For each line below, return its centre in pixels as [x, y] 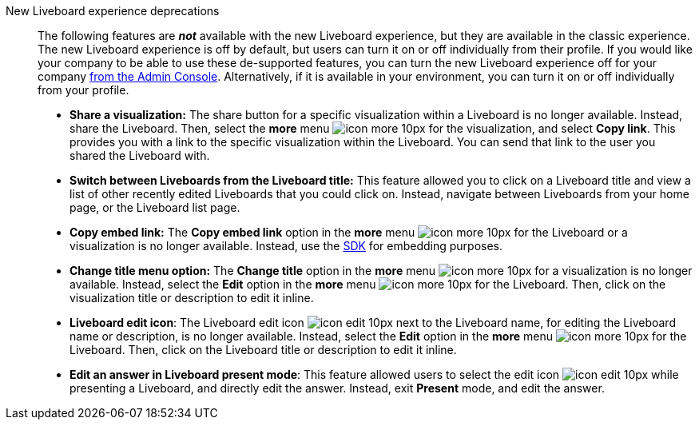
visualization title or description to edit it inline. [192, 298]
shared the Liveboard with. [140, 155]
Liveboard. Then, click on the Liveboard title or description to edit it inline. [263, 350]
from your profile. [83, 90]
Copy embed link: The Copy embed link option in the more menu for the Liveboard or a [349, 232]
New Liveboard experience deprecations [113, 11]
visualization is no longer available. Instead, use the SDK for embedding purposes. [286, 246]
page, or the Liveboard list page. [155, 207]
